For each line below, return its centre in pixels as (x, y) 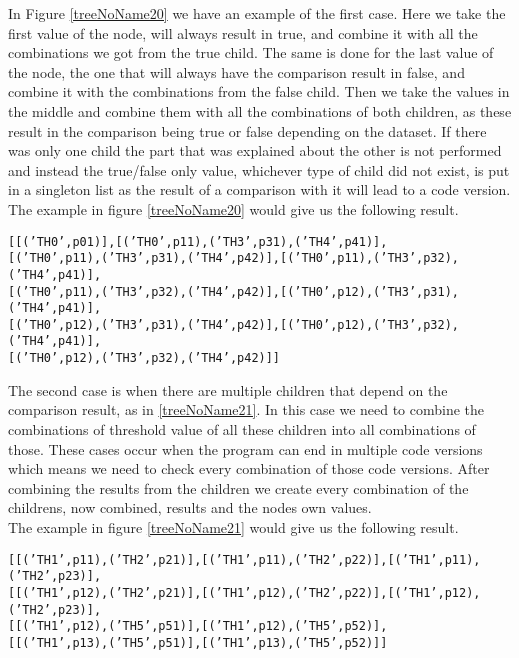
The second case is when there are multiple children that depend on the (228, 389)
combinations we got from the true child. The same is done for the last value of (251, 52)
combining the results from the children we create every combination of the (238, 487)
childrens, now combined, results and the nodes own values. (190, 507)
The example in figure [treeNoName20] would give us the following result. (233, 208)
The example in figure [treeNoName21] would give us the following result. (233, 526)
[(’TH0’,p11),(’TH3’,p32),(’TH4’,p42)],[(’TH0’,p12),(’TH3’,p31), (234, 291)
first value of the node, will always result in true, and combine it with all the (243, 32)
